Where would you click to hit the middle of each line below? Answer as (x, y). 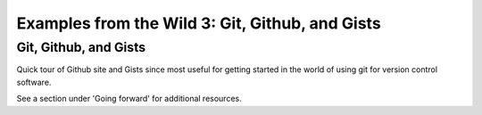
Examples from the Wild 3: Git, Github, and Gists (199, 23)
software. (34, 82)
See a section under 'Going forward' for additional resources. (129, 99)
